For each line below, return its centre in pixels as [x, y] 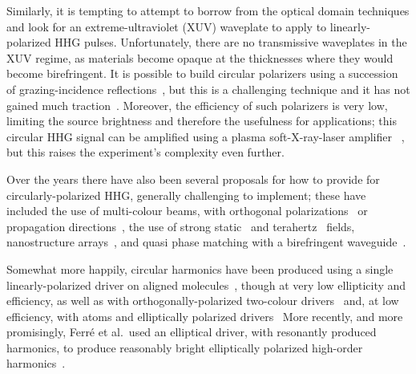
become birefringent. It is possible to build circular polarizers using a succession [202, 73]
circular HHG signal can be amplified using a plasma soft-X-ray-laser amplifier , [206, 136]
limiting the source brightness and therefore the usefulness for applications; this [202, 121]
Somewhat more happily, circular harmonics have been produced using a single [200, 268]
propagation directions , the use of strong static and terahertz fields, [181, 226]
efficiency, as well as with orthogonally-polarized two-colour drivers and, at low [203, 301]
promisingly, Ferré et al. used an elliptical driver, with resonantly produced [192, 332]
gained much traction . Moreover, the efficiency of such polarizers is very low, [197, 105]
